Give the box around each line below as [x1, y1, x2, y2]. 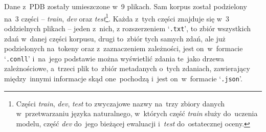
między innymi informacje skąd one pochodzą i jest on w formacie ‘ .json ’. [4, 73, 242, 83]
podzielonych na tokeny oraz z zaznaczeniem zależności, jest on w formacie [4, 43, 243, 54]
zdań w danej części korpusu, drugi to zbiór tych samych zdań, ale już [4, 33, 226, 43]
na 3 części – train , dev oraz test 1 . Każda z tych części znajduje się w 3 [4, 11, 229, 24]
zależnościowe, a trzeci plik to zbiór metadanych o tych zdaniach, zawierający [4, 63, 250, 74]
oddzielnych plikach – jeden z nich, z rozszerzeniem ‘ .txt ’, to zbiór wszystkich [4, 23, 251, 33]
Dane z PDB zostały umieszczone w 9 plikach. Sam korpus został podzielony [4, 1, 247, 11]
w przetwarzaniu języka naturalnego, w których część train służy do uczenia [16, 108, 258, 119]
